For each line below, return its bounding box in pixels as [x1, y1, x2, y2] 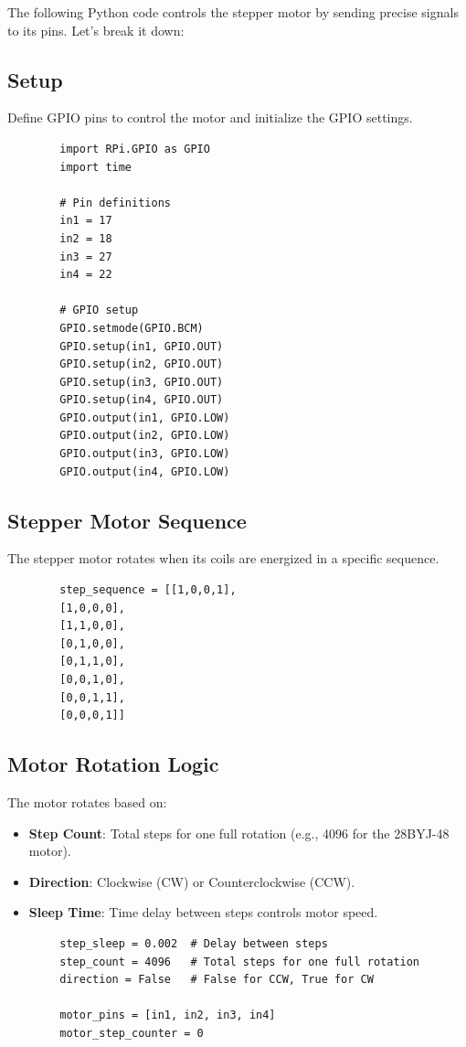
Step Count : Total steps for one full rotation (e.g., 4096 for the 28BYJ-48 [28, 823, 450, 842]
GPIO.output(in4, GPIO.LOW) [59, 465, 230, 478]
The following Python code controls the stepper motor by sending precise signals [7, 3, 459, 21]
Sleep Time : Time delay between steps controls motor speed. [28, 903, 378, 922]
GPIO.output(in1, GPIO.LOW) [59, 411, 230, 424]
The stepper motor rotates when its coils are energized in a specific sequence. [7, 549, 440, 568]
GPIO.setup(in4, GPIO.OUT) [59, 393, 224, 407]
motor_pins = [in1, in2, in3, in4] [59, 1009, 276, 1022]
